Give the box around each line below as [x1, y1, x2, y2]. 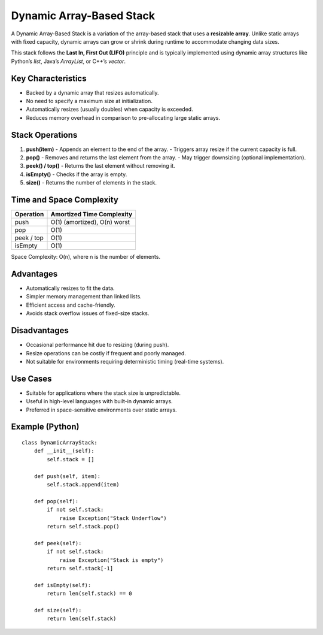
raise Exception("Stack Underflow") [59, 515, 167, 521]
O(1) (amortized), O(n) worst [50, 218, 130, 226]
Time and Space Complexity [11, 195, 119, 205]
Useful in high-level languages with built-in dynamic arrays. [26, 398, 173, 405]
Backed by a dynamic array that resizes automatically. [26, 89, 159, 96]
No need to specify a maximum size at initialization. [26, 98, 153, 105]
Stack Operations [11, 129, 78, 140]
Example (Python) [11, 422, 80, 432]
